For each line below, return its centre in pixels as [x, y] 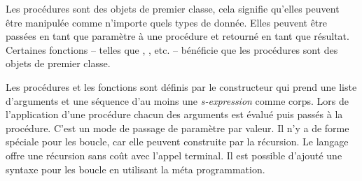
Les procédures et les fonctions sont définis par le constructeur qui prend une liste [181, 86]
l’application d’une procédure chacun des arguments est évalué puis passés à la [174, 114]
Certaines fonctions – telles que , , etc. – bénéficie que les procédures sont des [172, 49]
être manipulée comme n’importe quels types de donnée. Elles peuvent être [167, 22]
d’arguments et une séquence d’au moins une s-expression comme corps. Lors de [177, 100]
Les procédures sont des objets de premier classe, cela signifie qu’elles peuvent [173, 8]
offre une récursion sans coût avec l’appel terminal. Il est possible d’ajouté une [174, 155]
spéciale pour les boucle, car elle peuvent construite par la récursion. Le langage [177, 142]
